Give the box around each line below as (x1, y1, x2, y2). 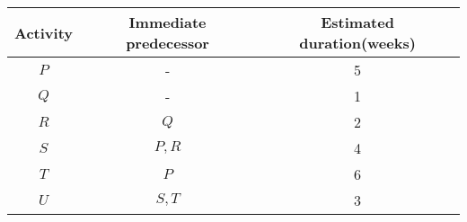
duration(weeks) (299, 32, 416, 53)
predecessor (126, 32, 209, 53)
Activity (14, 22, 73, 43)
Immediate (128, 12, 207, 32)
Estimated (321, 12, 394, 32)
